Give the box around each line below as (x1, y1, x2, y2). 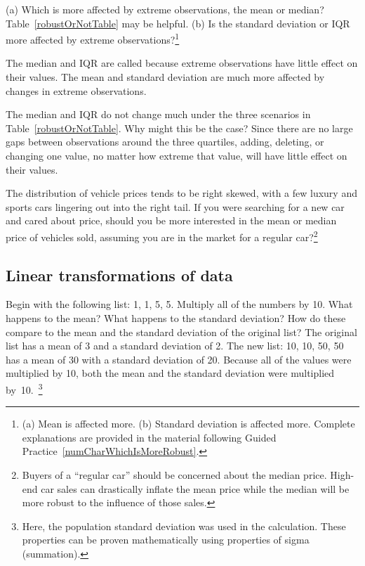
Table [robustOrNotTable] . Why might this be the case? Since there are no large (6, 120, 353, 135)
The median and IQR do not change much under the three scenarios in (6, 107, 311, 122)
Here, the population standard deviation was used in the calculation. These (22, 518, 346, 533)
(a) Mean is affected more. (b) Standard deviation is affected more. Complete (22, 416, 355, 431)
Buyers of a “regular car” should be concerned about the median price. (22, 468, 327, 482)
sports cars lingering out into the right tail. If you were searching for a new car (6, 199, 345, 214)
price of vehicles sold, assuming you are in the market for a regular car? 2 (6, 227, 318, 244)
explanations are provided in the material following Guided (22, 430, 277, 444)
